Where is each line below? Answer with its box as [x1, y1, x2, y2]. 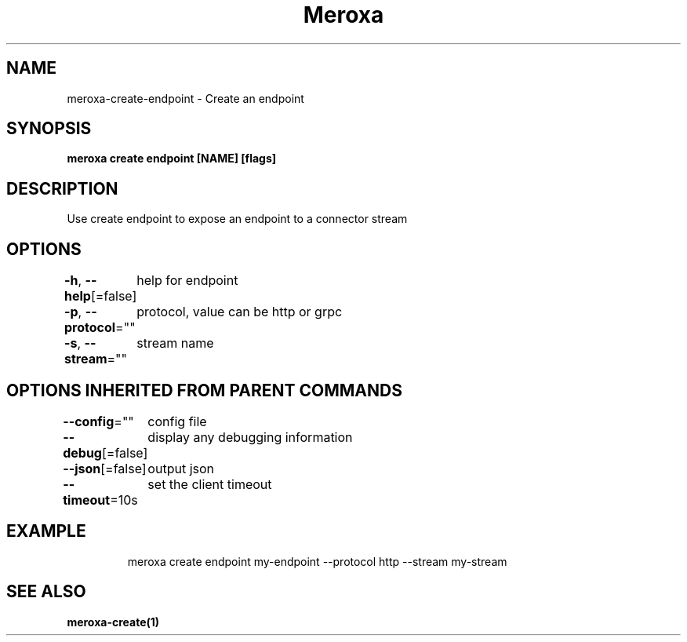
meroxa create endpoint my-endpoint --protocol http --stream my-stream [127, 554, 507, 568]
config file [147, 413, 207, 429]
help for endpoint [136, 272, 238, 289]
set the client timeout [147, 476, 272, 492]
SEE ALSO [6, 582, 86, 602]
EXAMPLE [6, 521, 86, 542]
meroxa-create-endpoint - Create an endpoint [67, 91, 304, 105]
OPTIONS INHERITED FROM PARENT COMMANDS [6, 380, 402, 400]
